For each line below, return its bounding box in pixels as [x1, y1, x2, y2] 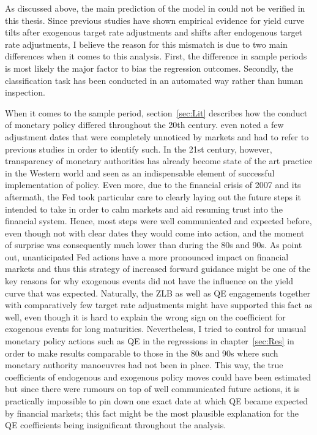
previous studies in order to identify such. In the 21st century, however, [5, 142, 272, 155]
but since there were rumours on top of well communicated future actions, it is [5, 382, 300, 395]
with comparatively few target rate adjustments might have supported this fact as [5, 298, 313, 311]
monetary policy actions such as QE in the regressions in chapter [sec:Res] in [5, 335, 294, 347]
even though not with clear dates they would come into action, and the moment [5, 226, 305, 239]
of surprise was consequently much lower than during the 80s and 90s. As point [5, 238, 302, 251]
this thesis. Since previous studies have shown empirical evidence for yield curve [5, 13, 305, 26]
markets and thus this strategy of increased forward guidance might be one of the [5, 262, 311, 275]
